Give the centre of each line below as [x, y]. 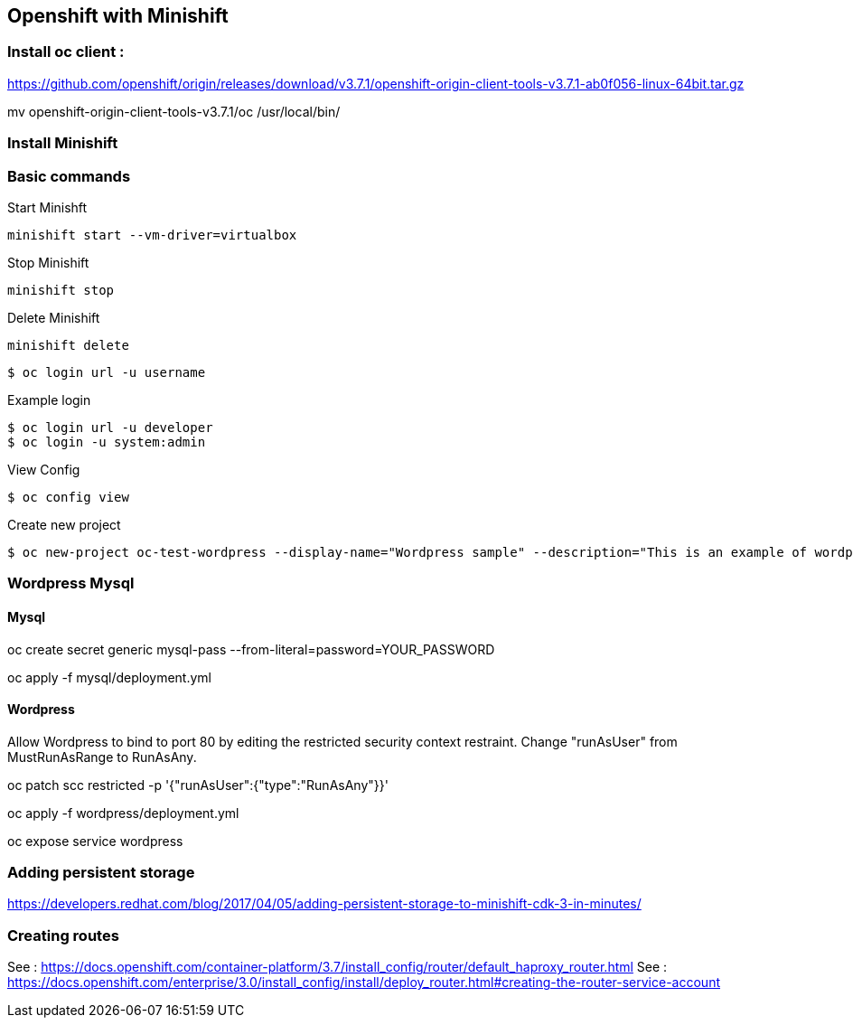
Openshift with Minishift [118, 16]
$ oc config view [68, 497]
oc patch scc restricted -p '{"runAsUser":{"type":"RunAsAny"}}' [198, 785]
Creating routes [63, 935]
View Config [44, 469]
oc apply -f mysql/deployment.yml [110, 677]
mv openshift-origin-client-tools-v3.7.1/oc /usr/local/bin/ [174, 111]
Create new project [64, 524]
